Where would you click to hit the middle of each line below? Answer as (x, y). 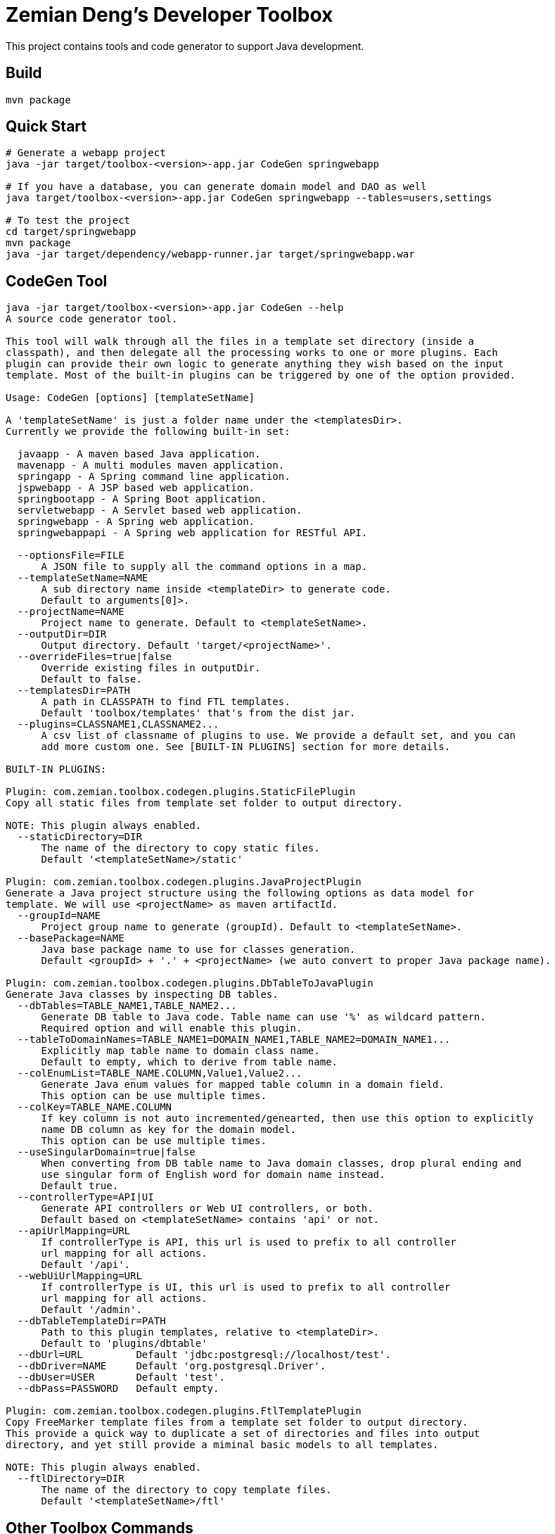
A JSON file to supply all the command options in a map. (204, 567)
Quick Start (46, 127)
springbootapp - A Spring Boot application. (142, 499)
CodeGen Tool (57, 281)
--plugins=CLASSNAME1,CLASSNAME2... (118, 724)
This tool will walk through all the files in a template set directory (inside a (240, 342)
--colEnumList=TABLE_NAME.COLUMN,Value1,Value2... (160, 1073)
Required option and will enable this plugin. (172, 1028)
